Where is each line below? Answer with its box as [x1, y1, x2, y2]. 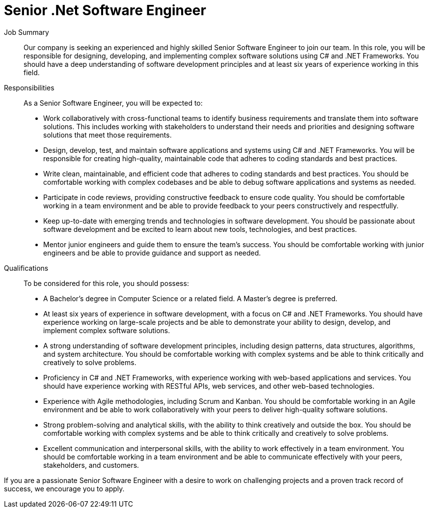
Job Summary [4, 28, 49, 36]
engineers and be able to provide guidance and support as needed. [43, 248, 261, 257]
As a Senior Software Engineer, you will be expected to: [24, 98, 203, 107]
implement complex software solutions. [43, 326, 170, 335]
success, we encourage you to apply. [4, 484, 125, 493]
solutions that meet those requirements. [43, 130, 172, 139]
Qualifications [4, 263, 49, 272]
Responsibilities [4, 83, 54, 92]
